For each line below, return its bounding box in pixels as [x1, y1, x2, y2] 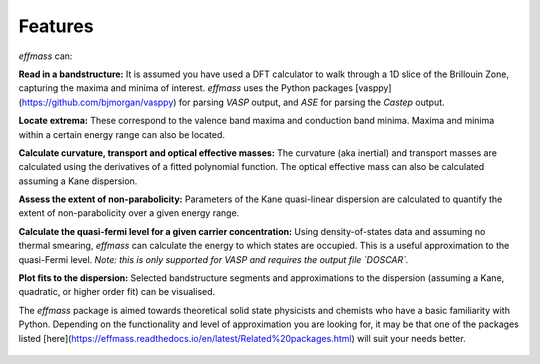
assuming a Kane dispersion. [18, 175, 138, 187]
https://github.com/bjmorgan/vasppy [21, 96, 174, 108]
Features [18, 15, 94, 37]
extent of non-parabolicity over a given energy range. [18, 207, 240, 219]
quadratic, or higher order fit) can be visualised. [18, 286, 216, 298]
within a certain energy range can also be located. [18, 128, 225, 140]
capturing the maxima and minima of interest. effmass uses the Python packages [18, 82, 354, 94]
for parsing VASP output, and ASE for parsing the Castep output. [178, 96, 445, 108]
